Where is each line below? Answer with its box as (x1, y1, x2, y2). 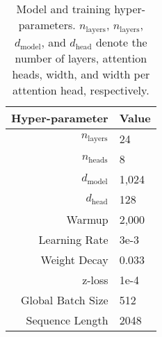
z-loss (82, 271, 108, 288)
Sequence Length (26, 311, 108, 328)
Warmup (66, 211, 108, 227)
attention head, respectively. (13, 81, 149, 98)
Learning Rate (38, 231, 108, 247)
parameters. (18, 17, 76, 33)
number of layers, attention (15, 49, 147, 66)
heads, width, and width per (12, 65, 150, 82)
